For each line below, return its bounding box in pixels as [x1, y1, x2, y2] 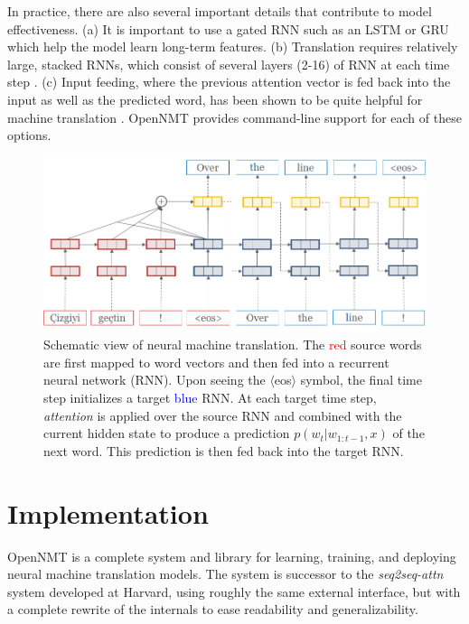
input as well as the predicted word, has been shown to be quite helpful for [7, 89, 423, 108]
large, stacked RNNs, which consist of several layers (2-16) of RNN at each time [7, 54, 450, 73]
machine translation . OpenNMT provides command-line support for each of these [7, 107, 462, 126]
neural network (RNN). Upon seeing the [43, 370, 266, 389]
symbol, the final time [300, 370, 422, 389]
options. [7, 126, 52, 144]
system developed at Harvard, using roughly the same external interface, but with [7, 582, 461, 601]
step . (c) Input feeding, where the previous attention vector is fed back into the [7, 72, 451, 91]
